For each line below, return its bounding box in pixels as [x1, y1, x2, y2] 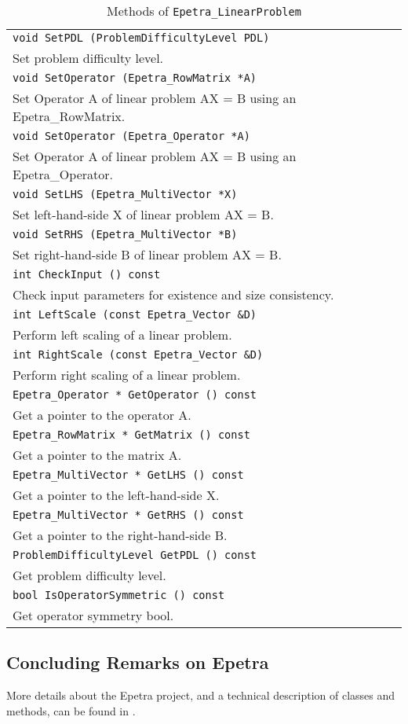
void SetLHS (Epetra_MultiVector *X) [13, 188, 238, 200]
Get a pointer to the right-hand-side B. [13, 526, 228, 544]
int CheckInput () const [13, 268, 161, 281]
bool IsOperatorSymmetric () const [13, 589, 225, 601]
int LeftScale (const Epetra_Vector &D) [13, 308, 257, 321]
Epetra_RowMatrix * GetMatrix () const [13, 428, 250, 441]
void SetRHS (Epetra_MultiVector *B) [13, 228, 238, 241]
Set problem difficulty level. [13, 49, 164, 67]
